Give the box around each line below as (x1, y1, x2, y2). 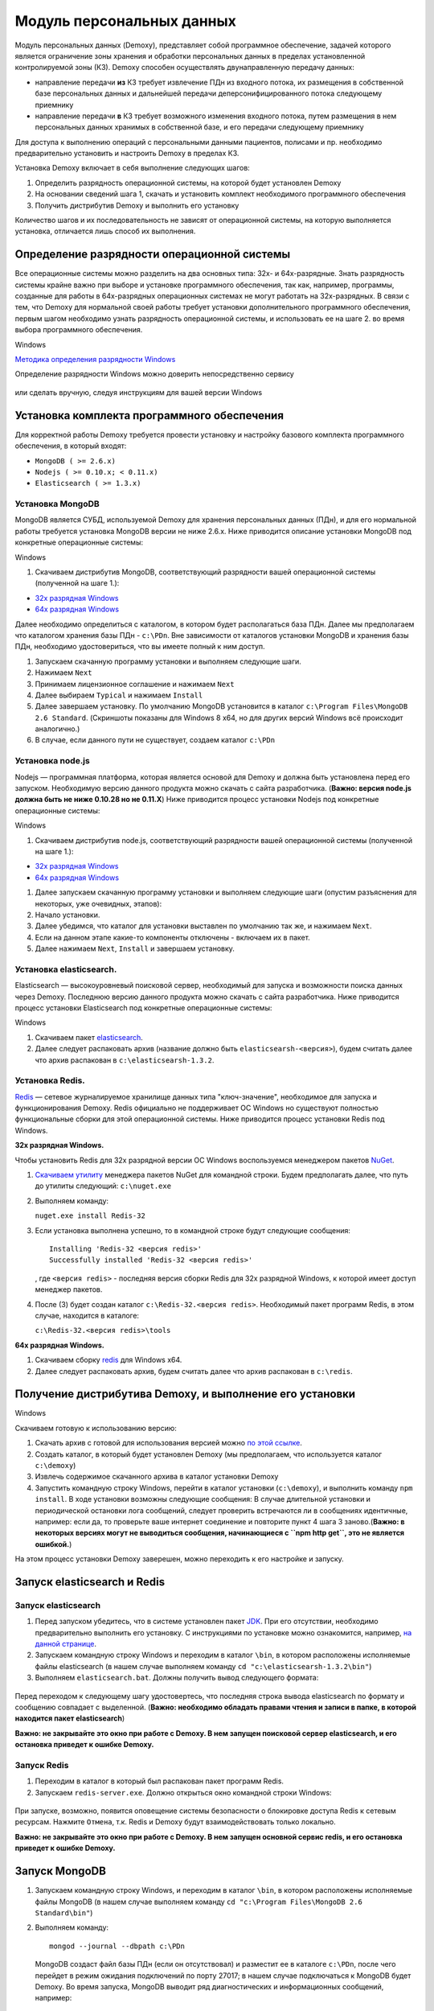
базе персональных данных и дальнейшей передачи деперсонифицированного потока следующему (35, 88, 383, 98)
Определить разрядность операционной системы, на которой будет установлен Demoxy (35, 178, 342, 187)
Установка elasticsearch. (14, 964, 117, 975)
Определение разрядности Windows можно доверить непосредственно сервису (14, 369, 295, 379)
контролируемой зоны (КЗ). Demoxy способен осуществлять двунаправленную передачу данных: (14, 63, 355, 72)
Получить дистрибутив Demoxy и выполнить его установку (35, 200, 240, 210)
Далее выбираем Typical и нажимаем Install (35, 690, 203, 700)
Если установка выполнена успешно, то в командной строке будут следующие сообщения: (35, 1225, 351, 1235)
